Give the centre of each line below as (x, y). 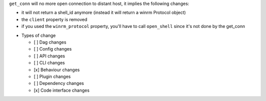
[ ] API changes (49, 56)
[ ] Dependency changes (59, 83)
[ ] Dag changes (50, 42)
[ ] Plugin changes (52, 76)
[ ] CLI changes (49, 63)
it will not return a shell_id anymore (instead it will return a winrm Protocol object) (104, 13)
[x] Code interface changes (62, 90)
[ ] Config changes (53, 49)
